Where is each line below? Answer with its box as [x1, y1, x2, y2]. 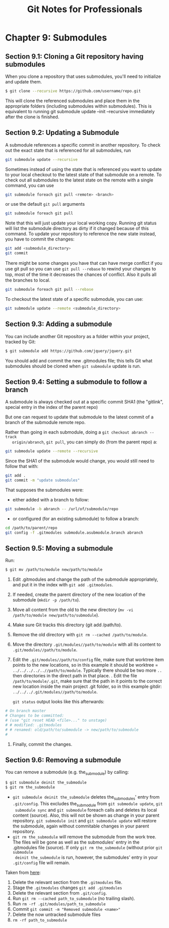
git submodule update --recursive [5, 157, 78, 162]
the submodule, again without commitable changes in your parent [12, 823, 149, 829]
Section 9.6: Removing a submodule [5, 756, 122, 764]
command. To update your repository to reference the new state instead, [5, 231, 156, 237]
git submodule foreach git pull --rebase [5, 287, 94, 292]
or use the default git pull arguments [5, 201, 85, 207]
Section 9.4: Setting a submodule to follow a [5, 378, 147, 386]
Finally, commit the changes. [12, 741, 73, 747]
